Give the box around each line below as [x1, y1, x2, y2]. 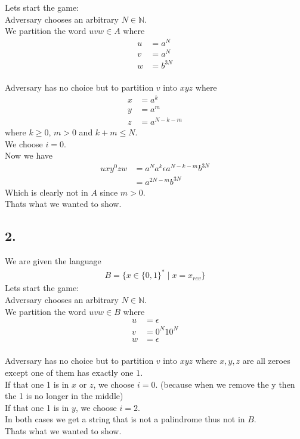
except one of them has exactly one [5, 366, 134, 378]
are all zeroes [242, 354, 290, 367]
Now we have [5, 149, 53, 162]
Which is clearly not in [5, 186, 88, 198]
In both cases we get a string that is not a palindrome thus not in [5, 413, 245, 425]
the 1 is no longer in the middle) [5, 389, 123, 402]
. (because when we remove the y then [155, 378, 295, 390]
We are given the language [5, 255, 101, 267]
